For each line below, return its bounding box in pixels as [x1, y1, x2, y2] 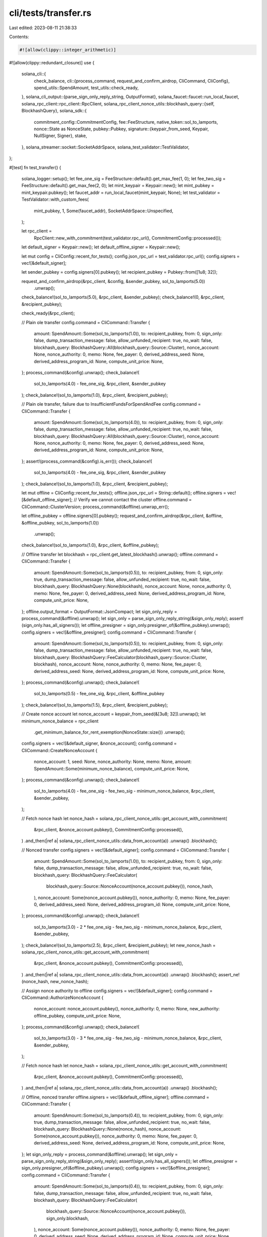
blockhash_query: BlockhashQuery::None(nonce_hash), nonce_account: [34, 1126, 181, 1132]
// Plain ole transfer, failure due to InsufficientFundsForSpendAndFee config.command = [21, 401, 201, 407]
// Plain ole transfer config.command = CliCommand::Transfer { [21, 319, 150, 325]
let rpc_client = [21, 228, 52, 234]
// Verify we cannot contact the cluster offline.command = [73, 497, 192, 503]
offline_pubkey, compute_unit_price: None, [34, 1012, 121, 1019]
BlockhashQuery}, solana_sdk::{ [21, 108, 87, 114]
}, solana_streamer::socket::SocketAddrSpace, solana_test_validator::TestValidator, [21, 144, 190, 150]
